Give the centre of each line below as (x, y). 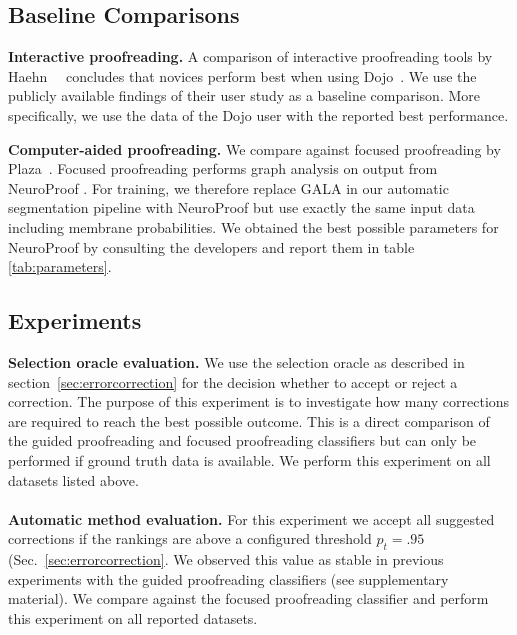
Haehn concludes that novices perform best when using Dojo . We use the (242, 75)
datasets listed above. (73, 479)
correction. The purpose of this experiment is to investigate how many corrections (259, 401)
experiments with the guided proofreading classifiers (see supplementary (228, 578)
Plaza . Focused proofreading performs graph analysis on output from (223, 168)
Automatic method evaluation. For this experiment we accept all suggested (251, 518)
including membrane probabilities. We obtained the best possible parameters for (253, 226)
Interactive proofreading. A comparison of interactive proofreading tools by (250, 56)
